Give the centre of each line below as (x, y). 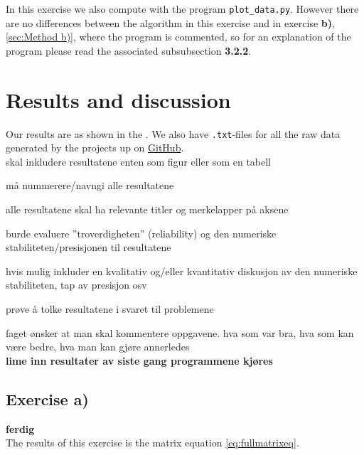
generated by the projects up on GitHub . (95, 148)
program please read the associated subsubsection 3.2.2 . (129, 50)
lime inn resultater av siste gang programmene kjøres (139, 360)
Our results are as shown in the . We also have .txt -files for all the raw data (173, 133)
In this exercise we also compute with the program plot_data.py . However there (182, 9)
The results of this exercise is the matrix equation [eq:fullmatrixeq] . (152, 443)
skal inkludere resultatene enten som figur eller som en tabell (139, 161)
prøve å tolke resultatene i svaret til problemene (110, 308)
